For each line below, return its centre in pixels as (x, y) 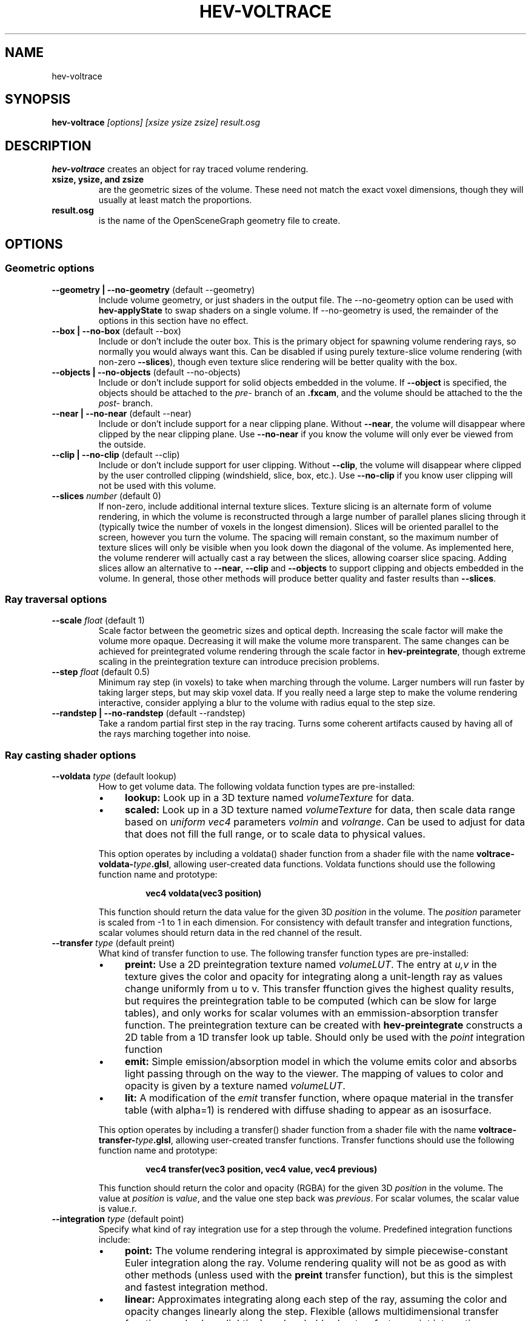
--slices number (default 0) (106, 496)
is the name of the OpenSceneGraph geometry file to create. (219, 221)
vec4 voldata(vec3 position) (204, 893)
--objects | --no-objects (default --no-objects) (146, 372)
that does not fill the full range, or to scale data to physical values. (275, 834)
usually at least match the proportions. (175, 200)
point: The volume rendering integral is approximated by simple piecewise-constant (316, 1251)
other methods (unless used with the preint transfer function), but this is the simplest (319, 1275)
